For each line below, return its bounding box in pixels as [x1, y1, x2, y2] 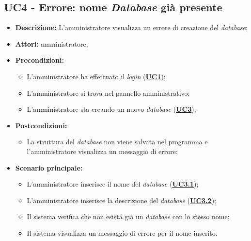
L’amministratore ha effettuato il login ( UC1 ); [27, 71, 166, 81]
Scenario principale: [15, 162, 83, 172]
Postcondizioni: [15, 120, 67, 130]
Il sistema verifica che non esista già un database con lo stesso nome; [27, 211, 230, 222]
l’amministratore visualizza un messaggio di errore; [27, 146, 178, 156]
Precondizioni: [15, 55, 64, 65]
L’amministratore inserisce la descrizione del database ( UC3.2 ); [27, 195, 216, 205]
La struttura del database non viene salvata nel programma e [27, 137, 208, 147]
